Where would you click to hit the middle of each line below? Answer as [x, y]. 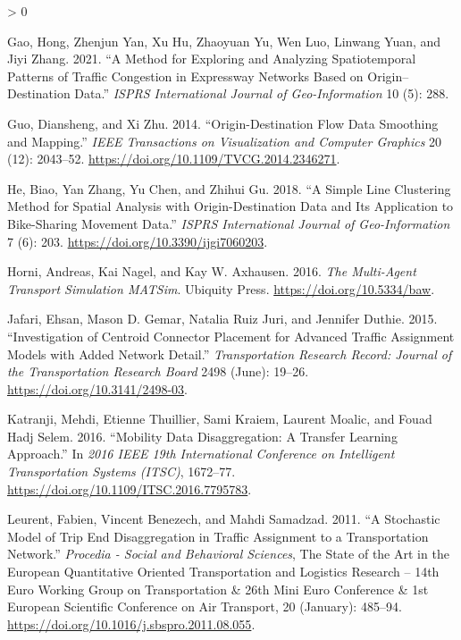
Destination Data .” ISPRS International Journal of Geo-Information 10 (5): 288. [228, 93]
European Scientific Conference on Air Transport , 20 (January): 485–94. [205, 606]
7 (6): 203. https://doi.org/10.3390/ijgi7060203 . [138, 241]
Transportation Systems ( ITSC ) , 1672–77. [122, 472]
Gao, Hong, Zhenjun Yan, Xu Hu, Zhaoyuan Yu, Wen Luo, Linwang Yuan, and [224, 41]
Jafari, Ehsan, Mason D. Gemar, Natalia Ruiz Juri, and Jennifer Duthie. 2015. [222, 319]
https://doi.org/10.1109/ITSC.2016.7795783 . [130, 488]
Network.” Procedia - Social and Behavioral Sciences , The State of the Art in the [228, 554]
